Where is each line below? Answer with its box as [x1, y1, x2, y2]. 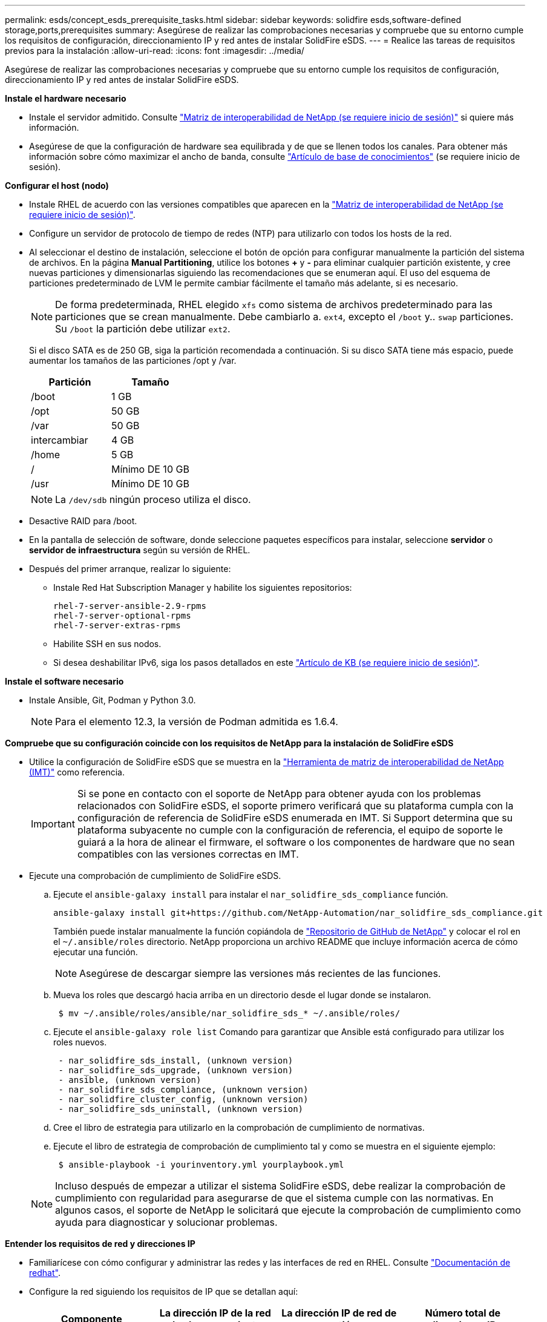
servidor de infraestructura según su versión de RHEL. [29, 545, 251, 555]
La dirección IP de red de [281, 1307, 397, 1319]
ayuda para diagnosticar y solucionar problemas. [55, 1216, 278, 1228]
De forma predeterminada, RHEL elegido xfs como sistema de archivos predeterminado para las [55, 298, 493, 311]
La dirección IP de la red [159, 1307, 271, 1319]
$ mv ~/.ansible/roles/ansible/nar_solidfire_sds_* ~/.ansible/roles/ [58, 1008, 401, 1018]
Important [31, 818, 75, 830]
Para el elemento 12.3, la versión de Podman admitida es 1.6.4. [55, 715, 338, 728]
